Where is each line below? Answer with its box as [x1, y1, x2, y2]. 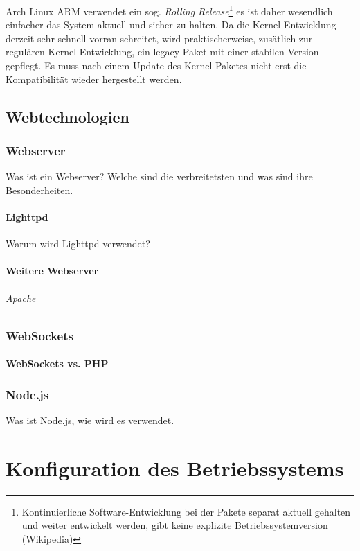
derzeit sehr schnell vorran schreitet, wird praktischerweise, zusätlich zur [6, 30, 313, 45]
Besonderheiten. [6, 182, 73, 197]
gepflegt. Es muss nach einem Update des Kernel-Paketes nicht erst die [6, 58, 307, 73]
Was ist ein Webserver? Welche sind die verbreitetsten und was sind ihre [6, 169, 313, 184]
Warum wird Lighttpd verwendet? [6, 236, 150, 251]
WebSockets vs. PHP [6, 356, 109, 371]
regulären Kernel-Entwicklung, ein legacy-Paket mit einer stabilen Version [6, 44, 319, 59]
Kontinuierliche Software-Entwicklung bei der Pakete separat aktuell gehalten [21, 504, 351, 518]
